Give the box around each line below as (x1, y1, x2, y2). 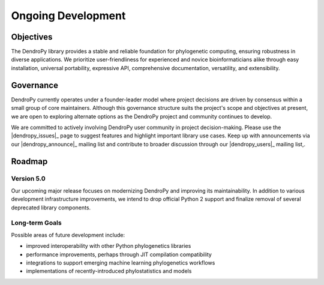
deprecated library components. (11, 204, 91, 211)
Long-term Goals (11, 219, 62, 227)
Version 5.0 (11, 175, 46, 183)
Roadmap (11, 156, 48, 166)
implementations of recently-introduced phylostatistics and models (26, 268, 192, 275)
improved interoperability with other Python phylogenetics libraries (26, 242, 191, 250)
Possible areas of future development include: (11, 231, 125, 238)
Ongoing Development (11, 9, 126, 22)
